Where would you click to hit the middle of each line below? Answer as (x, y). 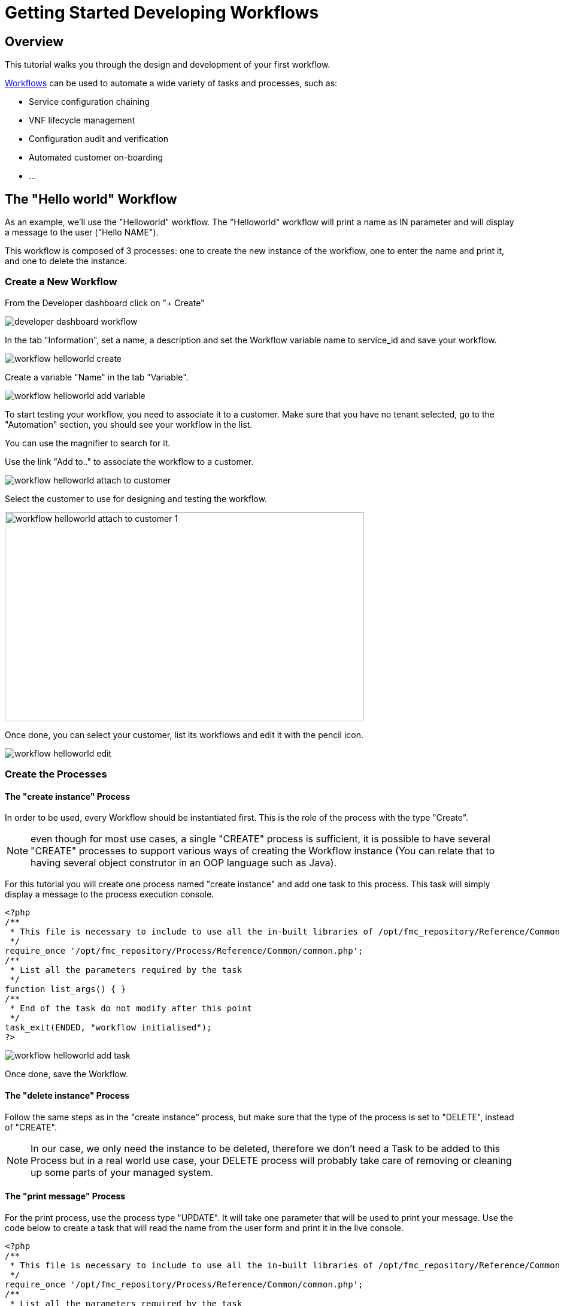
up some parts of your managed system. (122, 1172)
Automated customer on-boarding (96, 158)
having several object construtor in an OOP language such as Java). (184, 863)
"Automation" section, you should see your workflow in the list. (129, 424)
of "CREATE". (31, 1127)
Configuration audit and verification (99, 139)
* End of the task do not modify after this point (131, 1009)
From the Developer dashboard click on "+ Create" (105, 303)
